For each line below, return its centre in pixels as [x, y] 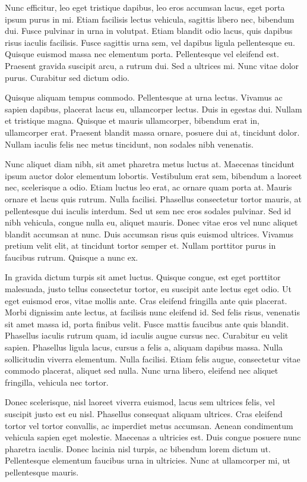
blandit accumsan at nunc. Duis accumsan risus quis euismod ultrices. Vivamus [149, 234]
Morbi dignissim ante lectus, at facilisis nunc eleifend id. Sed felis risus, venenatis [152, 312]
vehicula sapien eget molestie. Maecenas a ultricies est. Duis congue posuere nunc [153, 437]
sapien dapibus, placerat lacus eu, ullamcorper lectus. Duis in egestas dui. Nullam [153, 109]
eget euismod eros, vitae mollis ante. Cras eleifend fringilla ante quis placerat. [146, 300]
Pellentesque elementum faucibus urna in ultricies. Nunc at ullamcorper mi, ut [148, 460]
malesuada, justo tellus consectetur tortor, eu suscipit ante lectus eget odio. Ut [148, 289]
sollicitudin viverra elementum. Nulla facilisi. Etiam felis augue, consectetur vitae [153, 359]
